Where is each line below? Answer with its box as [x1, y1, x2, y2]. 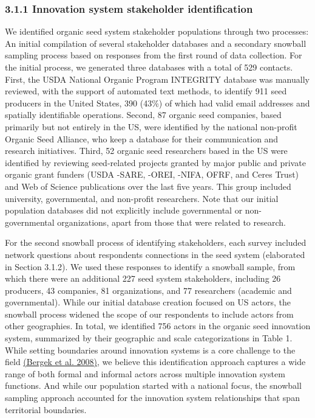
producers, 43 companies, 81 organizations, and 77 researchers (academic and [5, 284, 292, 296]
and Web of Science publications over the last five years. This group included [5, 179, 291, 192]
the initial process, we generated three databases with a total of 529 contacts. [5, 61, 293, 73]
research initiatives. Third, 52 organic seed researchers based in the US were [5, 144, 288, 157]
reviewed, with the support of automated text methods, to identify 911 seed [5, 85, 287, 97]
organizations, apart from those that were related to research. [57, 215, 286, 228]
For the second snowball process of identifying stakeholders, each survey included [5, 236, 307, 249]
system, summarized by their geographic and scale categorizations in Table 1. [5, 332, 293, 344]
